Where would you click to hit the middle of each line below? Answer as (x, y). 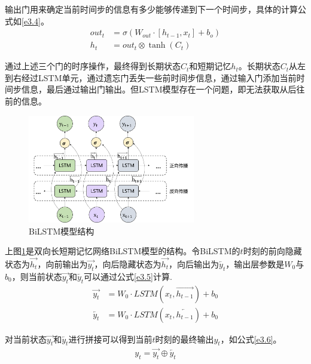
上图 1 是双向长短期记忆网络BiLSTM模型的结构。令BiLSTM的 (123, 251)
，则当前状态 (37, 276)
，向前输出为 (62, 264)
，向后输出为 (194, 264)
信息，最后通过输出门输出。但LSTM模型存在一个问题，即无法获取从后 (159, 89)
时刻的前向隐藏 (272, 251)
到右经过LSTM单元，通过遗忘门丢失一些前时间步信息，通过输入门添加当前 (151, 77)
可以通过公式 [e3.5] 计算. (128, 276)
